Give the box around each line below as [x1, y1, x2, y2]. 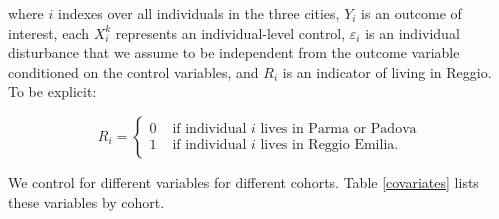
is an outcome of [361, 3, 462, 23]
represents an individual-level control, [115, 22, 346, 43]
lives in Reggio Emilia [260, 137, 395, 152]
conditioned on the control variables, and [8, 61, 259, 82]
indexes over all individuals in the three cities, [57, 3, 340, 23]
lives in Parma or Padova [260, 121, 417, 136]
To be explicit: [8, 81, 97, 102]
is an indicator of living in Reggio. [282, 61, 492, 82]
